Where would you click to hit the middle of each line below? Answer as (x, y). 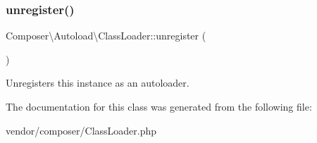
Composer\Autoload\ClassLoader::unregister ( (106, 36)
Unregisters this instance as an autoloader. (98, 83)
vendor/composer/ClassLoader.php (81, 130)
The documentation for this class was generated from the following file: (159, 106)
